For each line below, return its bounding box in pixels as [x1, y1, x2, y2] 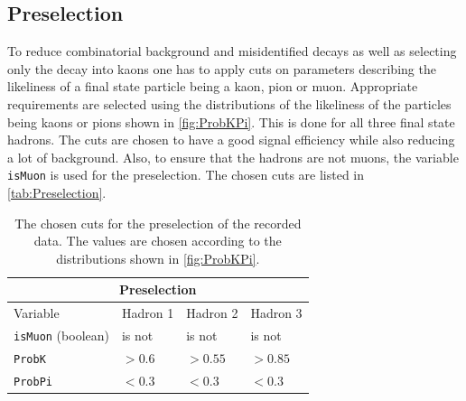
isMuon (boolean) [14, 326, 109, 345]
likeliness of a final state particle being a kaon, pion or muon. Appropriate [7, 77, 418, 96]
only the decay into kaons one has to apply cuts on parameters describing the [7, 59, 436, 78]
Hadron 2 [186, 303, 238, 322]
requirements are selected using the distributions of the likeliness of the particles [7, 94, 452, 113]
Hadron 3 [250, 303, 303, 322]
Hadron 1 [121, 303, 174, 322]
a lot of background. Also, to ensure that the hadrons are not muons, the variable [7, 147, 459, 166]
